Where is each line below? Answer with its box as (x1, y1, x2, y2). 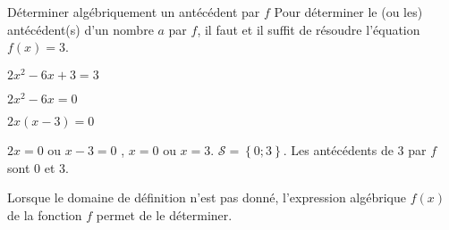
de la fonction (7, 205, 82, 224)
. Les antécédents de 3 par (283, 140, 427, 159)
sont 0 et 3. (7, 158, 69, 177)
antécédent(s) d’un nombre (7, 20, 154, 38)
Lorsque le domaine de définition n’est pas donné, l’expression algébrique (7, 188, 406, 207)
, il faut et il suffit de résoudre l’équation (197, 20, 420, 38)
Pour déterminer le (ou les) (274, 3, 423, 21)
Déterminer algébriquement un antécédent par (7, 3, 260, 21)
